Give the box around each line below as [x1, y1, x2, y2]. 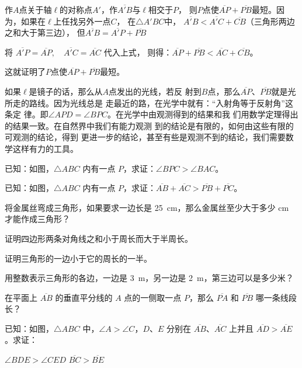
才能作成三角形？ [5, 213, 70, 225]
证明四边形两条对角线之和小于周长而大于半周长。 [5, 232, 193, 244]
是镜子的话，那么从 [29, 85, 103, 97]
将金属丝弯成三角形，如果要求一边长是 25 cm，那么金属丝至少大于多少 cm [5, 201, 289, 213]
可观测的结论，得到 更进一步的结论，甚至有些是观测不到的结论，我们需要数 [5, 131, 294, 143]
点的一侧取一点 [124, 291, 182, 303]
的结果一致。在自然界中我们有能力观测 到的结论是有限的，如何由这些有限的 [5, 119, 294, 131]
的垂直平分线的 [55, 291, 113, 303]
